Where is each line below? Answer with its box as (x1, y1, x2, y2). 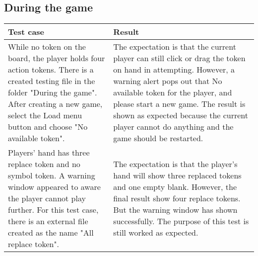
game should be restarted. (113, 132, 203, 144)
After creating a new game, (8, 98, 103, 110)
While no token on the (8, 41, 86, 53)
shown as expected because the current (113, 109, 249, 121)
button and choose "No (8, 121, 88, 133)
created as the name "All (8, 227, 94, 239)
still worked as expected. (113, 227, 198, 239)
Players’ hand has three (8, 147, 90, 159)
